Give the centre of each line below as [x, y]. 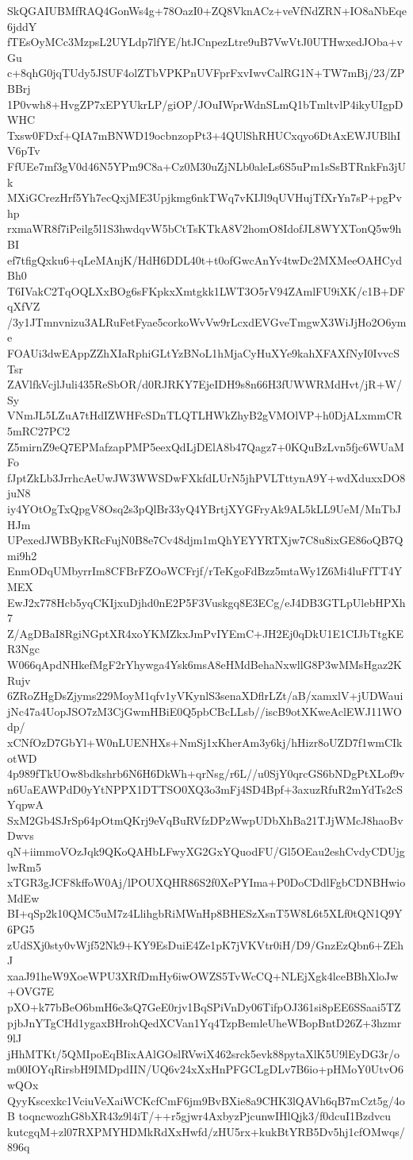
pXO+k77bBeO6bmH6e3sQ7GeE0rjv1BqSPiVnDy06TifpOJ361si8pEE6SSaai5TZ [204, 1007]
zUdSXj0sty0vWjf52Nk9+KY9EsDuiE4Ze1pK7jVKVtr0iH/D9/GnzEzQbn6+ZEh [206, 944]
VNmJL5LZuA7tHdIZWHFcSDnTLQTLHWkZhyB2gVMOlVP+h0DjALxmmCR [205, 415]
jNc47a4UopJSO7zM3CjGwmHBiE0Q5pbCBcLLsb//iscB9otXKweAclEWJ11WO [205, 711]
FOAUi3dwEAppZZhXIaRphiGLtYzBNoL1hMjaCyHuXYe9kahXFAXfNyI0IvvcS [204, 353]
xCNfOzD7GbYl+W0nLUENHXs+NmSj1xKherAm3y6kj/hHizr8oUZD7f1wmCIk [205, 742]
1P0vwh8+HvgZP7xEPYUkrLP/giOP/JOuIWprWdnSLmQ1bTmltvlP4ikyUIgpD [205, 104]
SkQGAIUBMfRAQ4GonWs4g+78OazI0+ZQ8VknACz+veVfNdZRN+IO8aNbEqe [207, 10]
